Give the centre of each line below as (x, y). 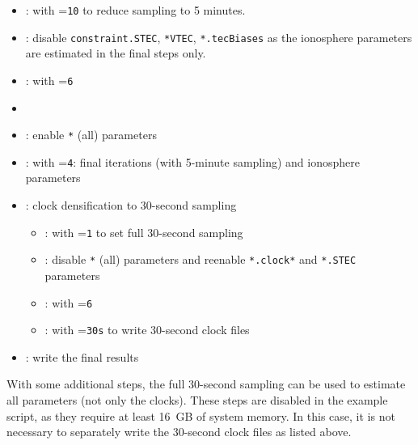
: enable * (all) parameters (91, 135)
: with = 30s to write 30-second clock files (147, 330)
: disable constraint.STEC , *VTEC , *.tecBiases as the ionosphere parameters (219, 37)
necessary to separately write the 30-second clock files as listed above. (179, 432)
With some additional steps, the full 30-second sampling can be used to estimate (206, 384)
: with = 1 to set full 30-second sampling (144, 232)
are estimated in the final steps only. (116, 53)
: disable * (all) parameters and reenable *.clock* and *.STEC (201, 259)
